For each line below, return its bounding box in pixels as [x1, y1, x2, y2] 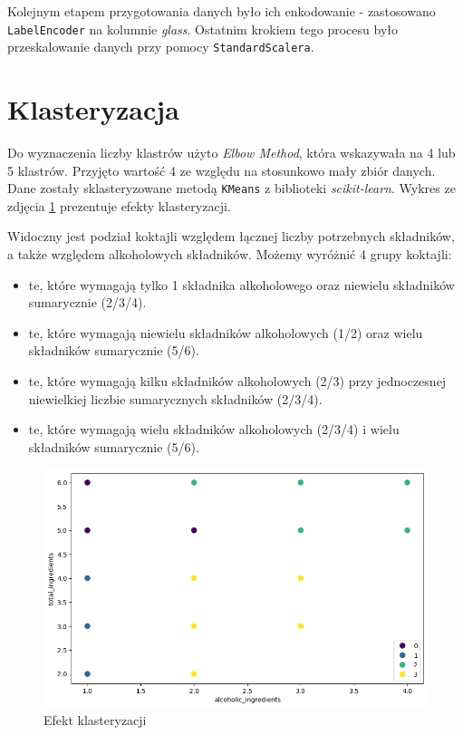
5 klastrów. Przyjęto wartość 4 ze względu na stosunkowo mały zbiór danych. [7, 160, 436, 179]
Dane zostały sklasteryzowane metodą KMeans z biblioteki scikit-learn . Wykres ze [7, 179, 456, 198]
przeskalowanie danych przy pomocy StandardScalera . [7, 37, 314, 56]
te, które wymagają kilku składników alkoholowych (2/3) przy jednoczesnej [28, 372, 447, 391]
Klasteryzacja [7, 91, 179, 128]
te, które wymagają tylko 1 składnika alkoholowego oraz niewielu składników [28, 275, 455, 294]
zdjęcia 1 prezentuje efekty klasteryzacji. [7, 196, 231, 215]
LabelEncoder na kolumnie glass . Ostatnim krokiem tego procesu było [7, 19, 398, 38]
